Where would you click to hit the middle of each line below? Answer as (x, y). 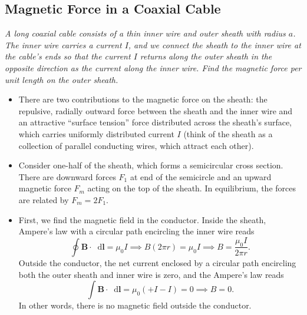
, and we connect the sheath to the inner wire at (214, 44)
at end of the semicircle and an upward (201, 176)
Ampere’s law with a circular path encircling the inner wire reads (136, 231)
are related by (44, 199)
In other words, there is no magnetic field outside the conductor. (135, 305)
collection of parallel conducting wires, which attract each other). (136, 145)
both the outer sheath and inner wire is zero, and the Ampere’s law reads (151, 274)
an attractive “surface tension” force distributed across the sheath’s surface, (155, 122)
